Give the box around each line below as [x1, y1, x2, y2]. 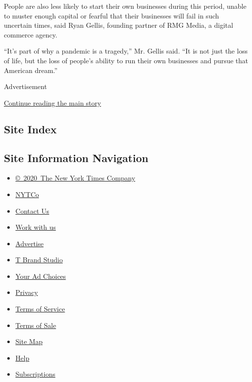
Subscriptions [15, 369, 55, 379]
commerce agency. [4, 29, 57, 39]
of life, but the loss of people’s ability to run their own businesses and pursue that [4, 55, 249, 65]
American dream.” [4, 65, 58, 75]
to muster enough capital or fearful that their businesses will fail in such [4, 10, 219, 20]
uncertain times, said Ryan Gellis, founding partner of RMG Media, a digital [4, 20, 234, 30]
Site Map [15, 336, 43, 346]
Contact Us [15, 205, 50, 216]
